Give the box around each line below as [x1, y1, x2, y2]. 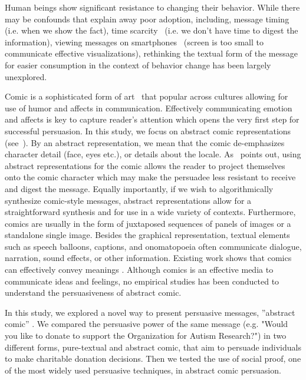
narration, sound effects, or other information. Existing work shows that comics [5, 252, 292, 264]
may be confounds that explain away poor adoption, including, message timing [5, 12, 289, 25]
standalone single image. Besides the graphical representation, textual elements [5, 229, 290, 241]
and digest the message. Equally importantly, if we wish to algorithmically [5, 182, 274, 194]
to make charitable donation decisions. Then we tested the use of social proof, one [5, 352, 301, 365]
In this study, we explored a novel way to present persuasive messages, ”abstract [5, 306, 295, 318]
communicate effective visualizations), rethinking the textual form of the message [5, 47, 298, 60]
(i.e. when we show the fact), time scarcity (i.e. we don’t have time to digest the [5, 24, 298, 37]
